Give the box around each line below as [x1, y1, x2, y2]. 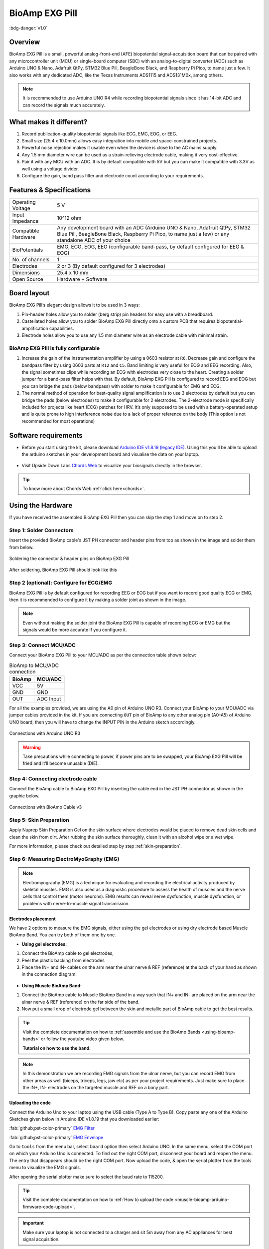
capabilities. [49, 325, 74, 331]
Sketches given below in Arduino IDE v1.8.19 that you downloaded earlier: [9, 1116, 159, 1122]
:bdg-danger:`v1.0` [9, 25, 48, 31]
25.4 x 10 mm [57, 269, 89, 276]
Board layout [9, 289, 50, 297]
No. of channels [12, 256, 50, 263]
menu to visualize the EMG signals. [9, 1165, 81, 1171]
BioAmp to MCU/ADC [9, 662, 59, 669]
